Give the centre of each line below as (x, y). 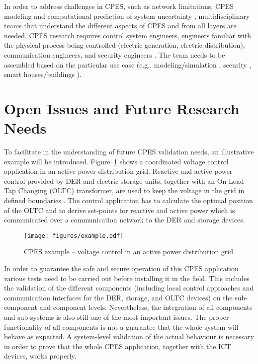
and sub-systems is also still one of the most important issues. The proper (117, 317)
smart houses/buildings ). (43, 74)
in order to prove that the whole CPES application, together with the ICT (118, 346)
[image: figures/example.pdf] (74, 236)
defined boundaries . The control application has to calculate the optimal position (129, 200)
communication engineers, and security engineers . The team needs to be (115, 54)
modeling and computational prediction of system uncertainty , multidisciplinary (127, 16)
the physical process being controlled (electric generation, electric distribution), (125, 45)
